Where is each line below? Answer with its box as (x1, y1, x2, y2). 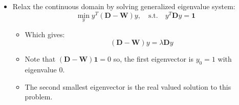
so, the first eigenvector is (113, 54, 193, 64)
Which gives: (25, 29, 65, 39)
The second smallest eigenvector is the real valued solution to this (25, 81, 231, 92)
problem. (25, 91, 53, 102)
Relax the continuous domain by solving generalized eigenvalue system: (12, 1, 235, 11)
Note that (25, 54, 56, 64)
